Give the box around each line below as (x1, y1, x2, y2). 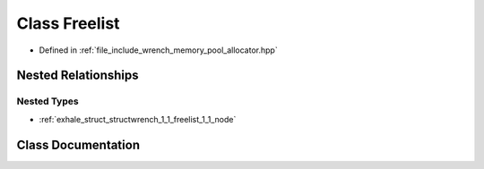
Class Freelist (16, 13, 120, 33)
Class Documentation (16, 137, 141, 152)
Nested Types (16, 95, 80, 107)
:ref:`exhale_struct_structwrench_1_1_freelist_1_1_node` (39, 114, 237, 124)
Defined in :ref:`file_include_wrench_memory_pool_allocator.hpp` (39, 45, 278, 55)
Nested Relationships (16, 68, 139, 83)
